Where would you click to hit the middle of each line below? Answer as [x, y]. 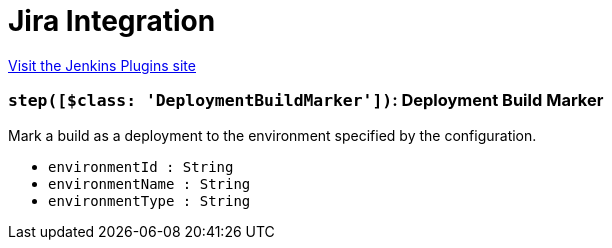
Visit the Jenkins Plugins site [102, 65]
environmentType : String [149, 200]
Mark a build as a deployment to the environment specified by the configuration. [272, 135]
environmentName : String [149, 183]
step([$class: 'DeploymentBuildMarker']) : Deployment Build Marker [306, 100]
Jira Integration [112, 21]
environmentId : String [141, 166]
